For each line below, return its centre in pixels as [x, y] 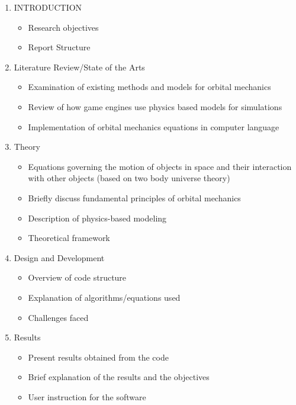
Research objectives [63, 27]
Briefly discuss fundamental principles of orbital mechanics [134, 197]
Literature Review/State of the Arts [79, 67]
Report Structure [59, 47]
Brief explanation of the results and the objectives [119, 377]
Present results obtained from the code [98, 357]
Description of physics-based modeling [97, 218]
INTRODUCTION [48, 7]
